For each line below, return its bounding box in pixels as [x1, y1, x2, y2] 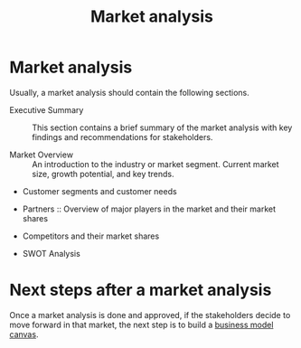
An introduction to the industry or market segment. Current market [32, 158, 279, 169]
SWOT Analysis [22, 248, 81, 259]
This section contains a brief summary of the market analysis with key [32, 122, 293, 133]
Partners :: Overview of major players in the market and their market [22, 203, 277, 214]
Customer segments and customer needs [22, 185, 178, 196]
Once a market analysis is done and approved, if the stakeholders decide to [9, 309, 291, 320]
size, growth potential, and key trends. [32, 168, 174, 179]
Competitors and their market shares [22, 230, 160, 241]
